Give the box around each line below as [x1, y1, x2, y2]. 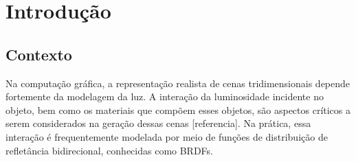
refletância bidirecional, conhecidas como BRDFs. [5, 143, 214, 157]
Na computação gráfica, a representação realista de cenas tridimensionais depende [5, 76, 351, 90]
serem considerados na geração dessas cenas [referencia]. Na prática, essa [5, 116, 311, 130]
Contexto [5, 43, 72, 65]
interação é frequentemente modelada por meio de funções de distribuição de [5, 129, 328, 143]
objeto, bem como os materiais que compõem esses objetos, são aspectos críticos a [5, 102, 351, 117]
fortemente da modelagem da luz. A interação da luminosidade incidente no [5, 89, 324, 104]
